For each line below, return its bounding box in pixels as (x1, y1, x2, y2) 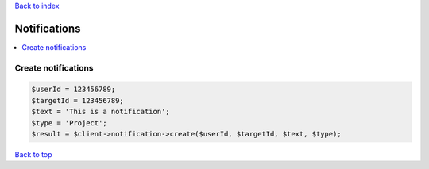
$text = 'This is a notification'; (31, 107, 170, 117)
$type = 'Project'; (31, 118, 107, 127)
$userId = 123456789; (31, 85, 116, 94)
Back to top (14, 150, 52, 159)
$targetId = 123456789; (31, 96, 125, 105)
